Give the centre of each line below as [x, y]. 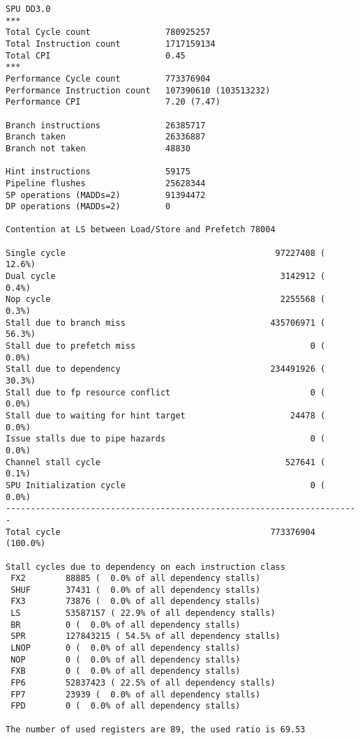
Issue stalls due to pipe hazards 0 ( [166, 439]
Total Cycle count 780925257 [108, 32]
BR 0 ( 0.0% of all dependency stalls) [126, 625]
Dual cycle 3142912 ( [166, 277]
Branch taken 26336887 [106, 137]
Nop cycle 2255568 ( [166, 300]
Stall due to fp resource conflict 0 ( [166, 392]
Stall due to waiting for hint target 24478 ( [166, 415]
